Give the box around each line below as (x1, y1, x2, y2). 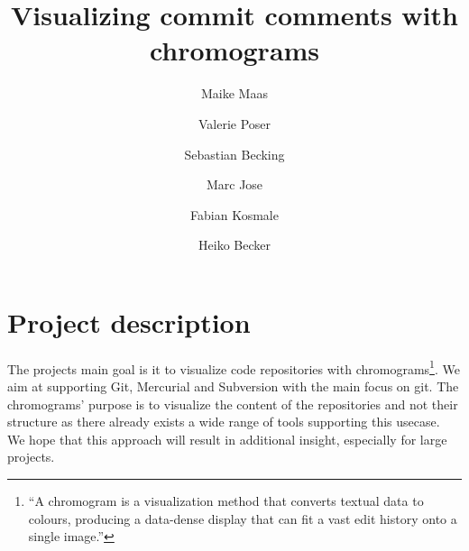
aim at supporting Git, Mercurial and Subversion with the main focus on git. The (7, 377, 459, 396)
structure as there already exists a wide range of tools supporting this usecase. (7, 412, 440, 431)
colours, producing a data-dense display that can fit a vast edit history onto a (28, 509, 457, 528)
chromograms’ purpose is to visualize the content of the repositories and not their (7, 394, 458, 413)
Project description (7, 303, 251, 340)
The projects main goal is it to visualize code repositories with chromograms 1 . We (7, 356, 460, 378)
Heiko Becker (198, 235, 271, 254)
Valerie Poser (198, 114, 271, 133)
